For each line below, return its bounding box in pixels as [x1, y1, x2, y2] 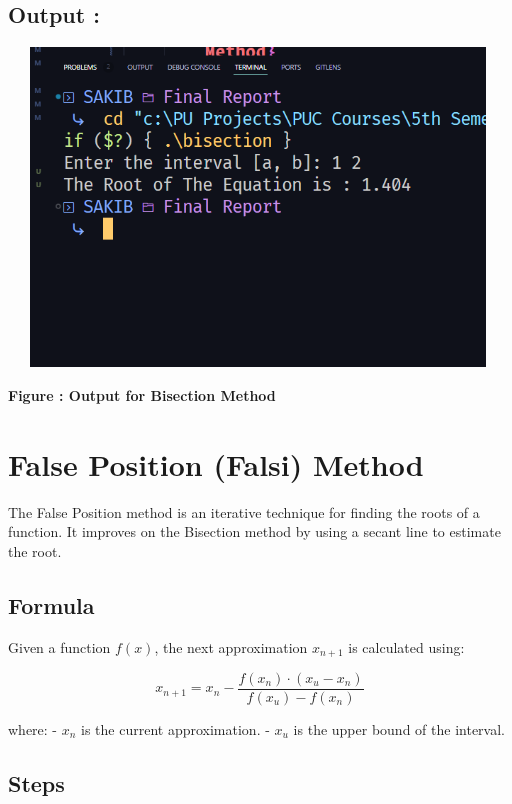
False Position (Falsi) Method [8, 443, 424, 484]
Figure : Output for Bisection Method [8, 384, 276, 405]
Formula [8, 589, 95, 620]
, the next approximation [154, 636, 308, 657]
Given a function [8, 636, 111, 657]
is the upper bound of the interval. [293, 719, 505, 740]
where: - [8, 719, 58, 740]
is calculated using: [348, 636, 465, 657]
